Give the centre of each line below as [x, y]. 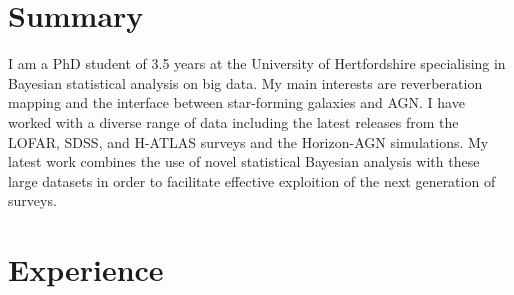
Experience [86, 269]
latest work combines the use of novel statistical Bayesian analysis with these [244, 161]
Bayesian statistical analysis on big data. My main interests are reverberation [245, 82]
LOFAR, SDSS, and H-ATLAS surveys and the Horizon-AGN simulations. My [248, 141]
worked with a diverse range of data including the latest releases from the [233, 121]
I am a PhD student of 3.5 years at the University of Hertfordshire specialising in [257, 63]
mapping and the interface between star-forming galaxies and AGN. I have [236, 102]
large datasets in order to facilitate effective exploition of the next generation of [252, 180]
